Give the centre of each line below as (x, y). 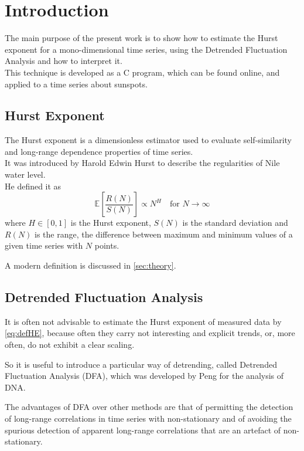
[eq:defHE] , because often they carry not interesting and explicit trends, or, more (150, 333)
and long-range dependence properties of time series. (99, 151)
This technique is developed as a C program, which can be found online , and (142, 72)
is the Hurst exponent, (111, 223)
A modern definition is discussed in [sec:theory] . (90, 265)
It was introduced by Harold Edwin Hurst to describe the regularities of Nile (142, 163)
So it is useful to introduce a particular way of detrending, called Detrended (141, 364)
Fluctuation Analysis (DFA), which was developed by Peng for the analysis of (144, 376)
